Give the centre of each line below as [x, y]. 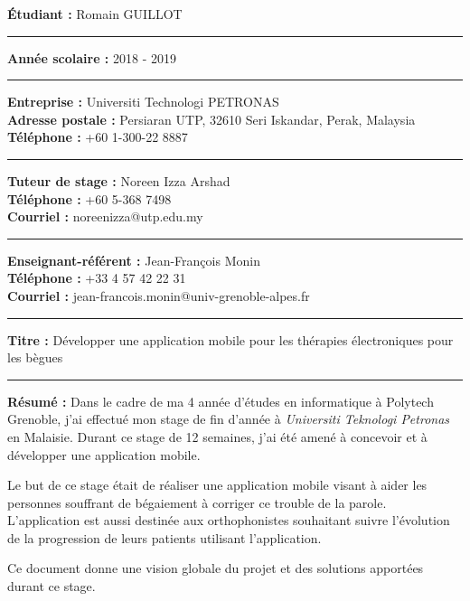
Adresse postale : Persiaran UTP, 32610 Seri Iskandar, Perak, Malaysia [211, 119]
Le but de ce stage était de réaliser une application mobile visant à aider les [217, 485]
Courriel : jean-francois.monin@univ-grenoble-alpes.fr [159, 295]
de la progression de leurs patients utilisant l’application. [164, 537]
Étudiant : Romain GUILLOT [95, 14]
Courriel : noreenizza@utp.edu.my [105, 216]
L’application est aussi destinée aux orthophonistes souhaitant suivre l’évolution [229, 520]
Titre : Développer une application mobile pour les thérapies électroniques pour [230, 339]
